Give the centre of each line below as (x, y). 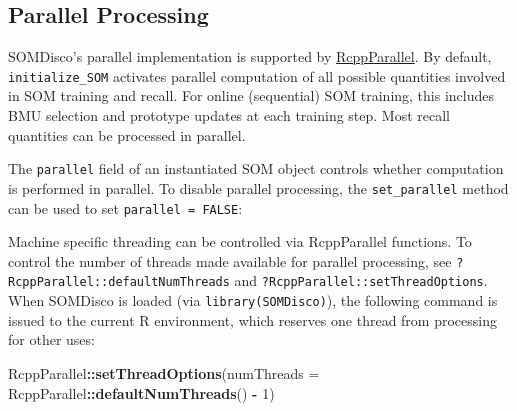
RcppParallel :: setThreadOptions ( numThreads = (164, 372)
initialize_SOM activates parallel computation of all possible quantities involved (257, 75)
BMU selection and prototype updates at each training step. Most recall (229, 115)
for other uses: (51, 339)
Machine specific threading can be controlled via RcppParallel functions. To (240, 241)
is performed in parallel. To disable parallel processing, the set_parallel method (258, 187)
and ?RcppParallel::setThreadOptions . (361, 280)
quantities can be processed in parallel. (127, 134)
